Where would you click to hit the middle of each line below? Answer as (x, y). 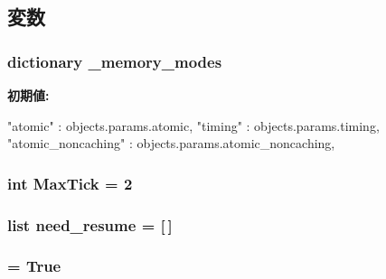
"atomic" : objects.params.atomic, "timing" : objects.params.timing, (193, 125)
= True (34, 266)
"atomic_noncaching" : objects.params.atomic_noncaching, (171, 143)
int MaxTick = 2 (70, 183)
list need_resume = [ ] (90, 224)
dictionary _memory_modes (115, 61)
